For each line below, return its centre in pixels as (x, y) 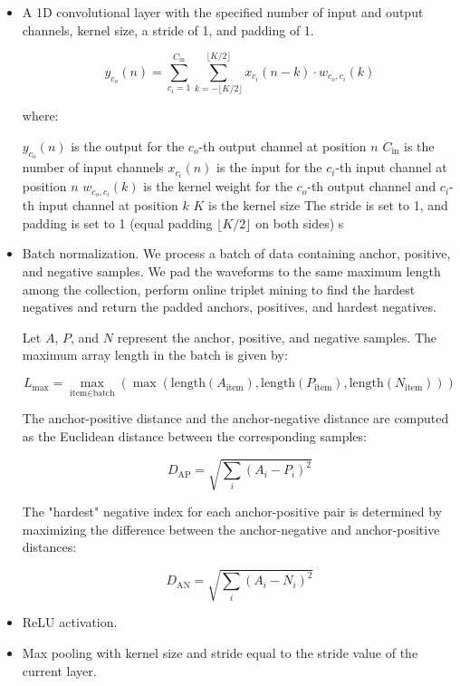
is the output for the (128, 145)
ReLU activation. (70, 622)
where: (40, 116)
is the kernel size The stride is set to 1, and (328, 205)
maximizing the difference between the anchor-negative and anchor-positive (231, 529)
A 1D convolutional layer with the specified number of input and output (223, 12)
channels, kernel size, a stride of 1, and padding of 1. (168, 29)
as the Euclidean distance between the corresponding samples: (194, 435)
